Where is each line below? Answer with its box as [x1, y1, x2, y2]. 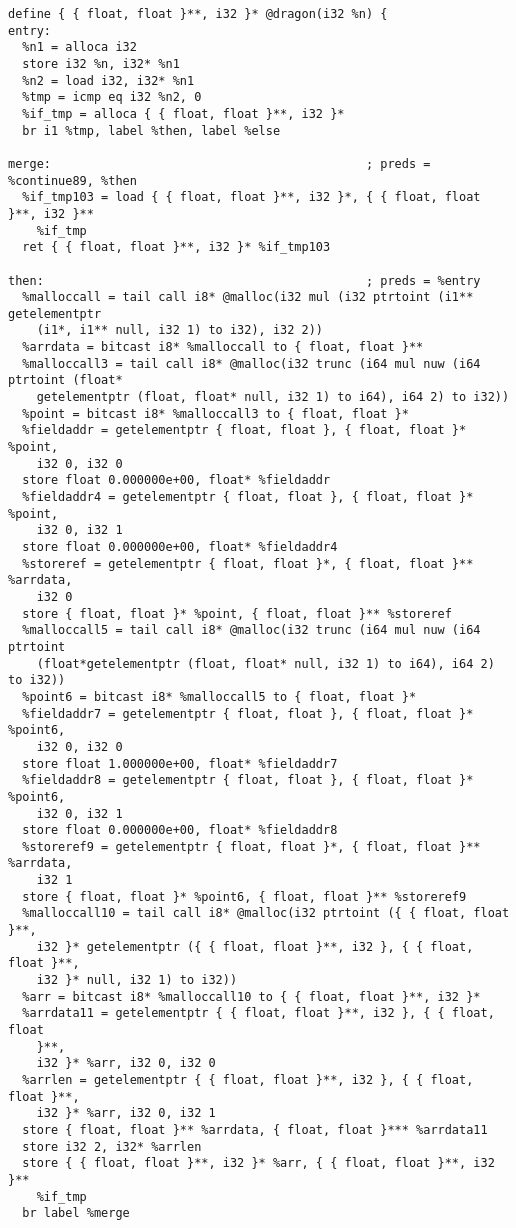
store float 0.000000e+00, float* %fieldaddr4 [22, 540, 338, 554]
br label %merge [22, 1206, 130, 1221]
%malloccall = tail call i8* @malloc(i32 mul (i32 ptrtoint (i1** [22, 290, 474, 305]
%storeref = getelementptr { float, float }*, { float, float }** [22, 556, 474, 571]
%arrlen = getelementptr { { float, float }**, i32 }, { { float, [22, 1073, 474, 1087]
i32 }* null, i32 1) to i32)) [36, 973, 238, 988]
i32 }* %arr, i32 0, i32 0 [36, 1056, 216, 1071]
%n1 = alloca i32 [22, 40, 137, 55]
